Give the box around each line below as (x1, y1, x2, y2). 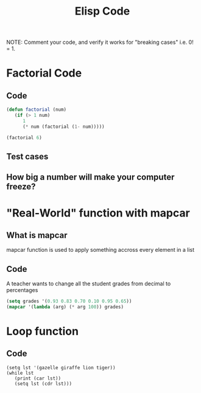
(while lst (6, 370, 34, 376)
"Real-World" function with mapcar (6, 206, 190, 220)
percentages (6, 287, 38, 294)
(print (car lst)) (14, 375, 62, 381)
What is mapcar (6, 230, 68, 240)
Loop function (6, 324, 79, 338)
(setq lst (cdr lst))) (14, 380, 72, 387)
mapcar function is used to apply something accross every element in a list (6, 246, 195, 254)
